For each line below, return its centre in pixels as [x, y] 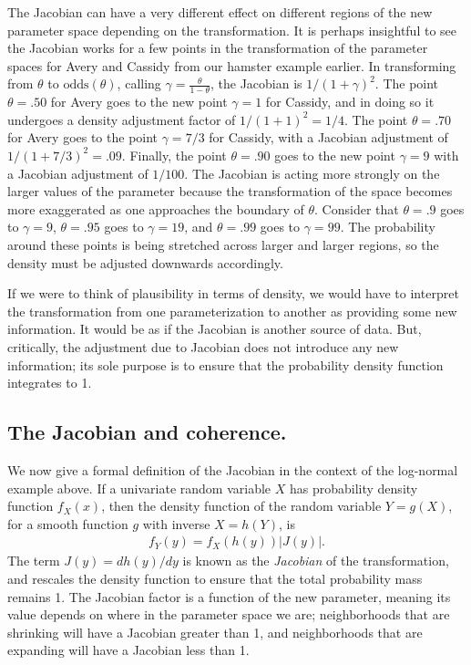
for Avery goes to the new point [139, 102]
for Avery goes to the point [83, 137]
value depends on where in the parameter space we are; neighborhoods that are [229, 614]
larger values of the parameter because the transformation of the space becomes [230, 191]
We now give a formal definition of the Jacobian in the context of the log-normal [233, 469]
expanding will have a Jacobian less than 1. [128, 650]
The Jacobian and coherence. [147, 432]
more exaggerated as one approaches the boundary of [156, 208]
